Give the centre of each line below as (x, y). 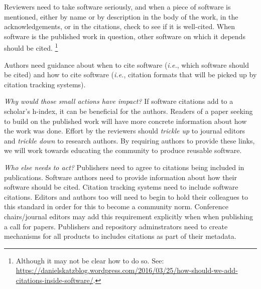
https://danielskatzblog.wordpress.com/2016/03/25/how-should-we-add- (127, 270)
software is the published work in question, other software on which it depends (125, 36)
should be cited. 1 (31, 47)
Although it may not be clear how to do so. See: (90, 260)
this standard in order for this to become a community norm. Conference (116, 206)
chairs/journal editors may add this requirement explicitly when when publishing (129, 216)
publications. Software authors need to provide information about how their (120, 177)
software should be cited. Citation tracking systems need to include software (121, 187)
